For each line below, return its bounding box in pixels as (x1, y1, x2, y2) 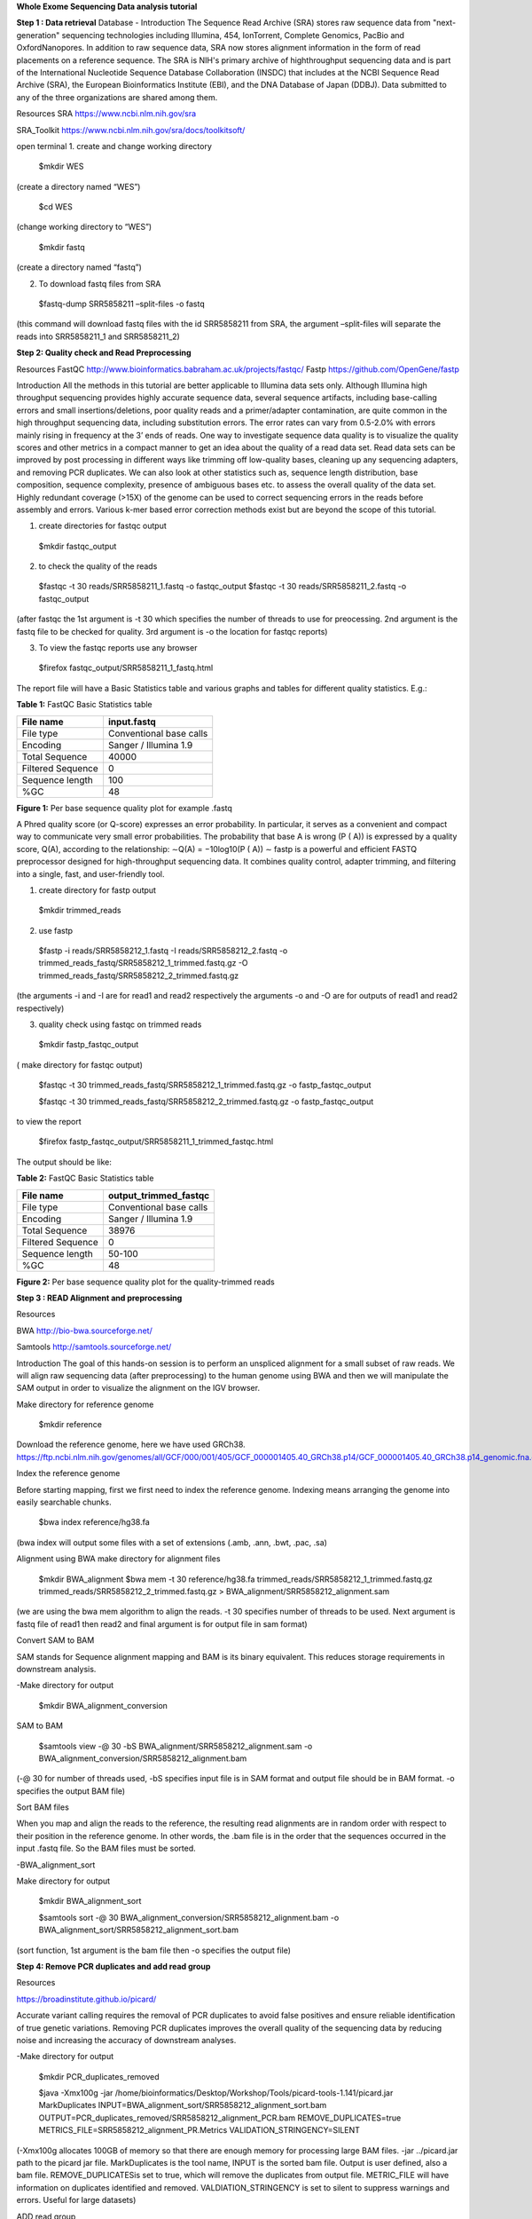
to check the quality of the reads (38, 561, 158, 572)
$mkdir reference (38, 1419, 102, 1430)
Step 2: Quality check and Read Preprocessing (16, 347, 192, 359)
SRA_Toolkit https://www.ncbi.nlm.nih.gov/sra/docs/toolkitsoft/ (16, 124, 246, 135)
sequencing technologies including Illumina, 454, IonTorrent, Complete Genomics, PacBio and (61, 29, 405, 40)
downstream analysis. (16, 1663, 97, 1674)
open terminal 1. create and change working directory (16, 140, 213, 151)
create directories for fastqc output (38, 520, 168, 532)
